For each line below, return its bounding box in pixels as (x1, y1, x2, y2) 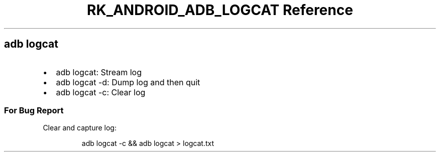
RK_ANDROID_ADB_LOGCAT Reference (87, 2, 353, 19)
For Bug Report (4, 105, 64, 115)
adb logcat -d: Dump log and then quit (56, 77, 200, 87)
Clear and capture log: (43, 123, 117, 132)
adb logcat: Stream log (56, 67, 142, 77)
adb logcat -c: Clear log (56, 87, 146, 97)
